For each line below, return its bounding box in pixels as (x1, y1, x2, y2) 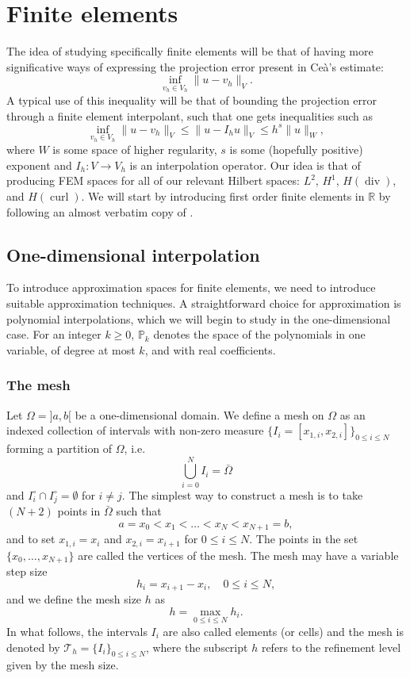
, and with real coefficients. (144, 341, 276, 358)
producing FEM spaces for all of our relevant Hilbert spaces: (6, 172, 300, 189)
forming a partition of (6, 440, 113, 456)
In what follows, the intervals (6, 622, 148, 639)
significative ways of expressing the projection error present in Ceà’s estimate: (6, 58, 384, 75)
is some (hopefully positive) (229, 141, 363, 158)
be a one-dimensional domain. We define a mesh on (75, 406, 324, 423)
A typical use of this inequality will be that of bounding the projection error (6, 91, 377, 108)
